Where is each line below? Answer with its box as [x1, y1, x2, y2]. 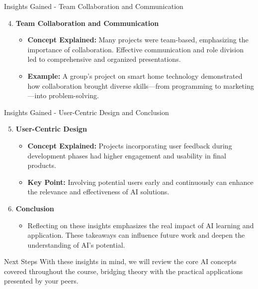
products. [27, 160, 56, 170]
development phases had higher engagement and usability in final [27, 150, 226, 160]
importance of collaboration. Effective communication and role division [27, 44, 244, 54]
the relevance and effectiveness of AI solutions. [27, 186, 170, 197]
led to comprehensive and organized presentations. [27, 54, 181, 64]
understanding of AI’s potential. [27, 239, 125, 250]
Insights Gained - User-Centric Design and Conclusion [4, 107, 169, 117]
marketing [223, 80, 254, 91]
